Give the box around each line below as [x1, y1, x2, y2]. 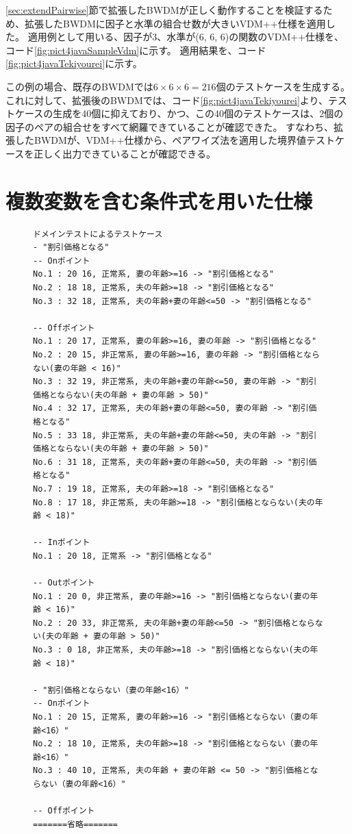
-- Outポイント [33, 578, 95, 588]
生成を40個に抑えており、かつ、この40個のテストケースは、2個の [53, 106, 344, 121]
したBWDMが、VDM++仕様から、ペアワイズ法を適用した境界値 [14, 133, 306, 147]
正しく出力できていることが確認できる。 [34, 146, 216, 160]
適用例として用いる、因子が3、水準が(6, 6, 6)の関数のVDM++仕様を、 [27, 29, 344, 44]
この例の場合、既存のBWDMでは [5, 79, 153, 93]
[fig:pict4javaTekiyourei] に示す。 [5, 56, 142, 71]
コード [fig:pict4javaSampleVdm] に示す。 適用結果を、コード [5, 42, 266, 57]
